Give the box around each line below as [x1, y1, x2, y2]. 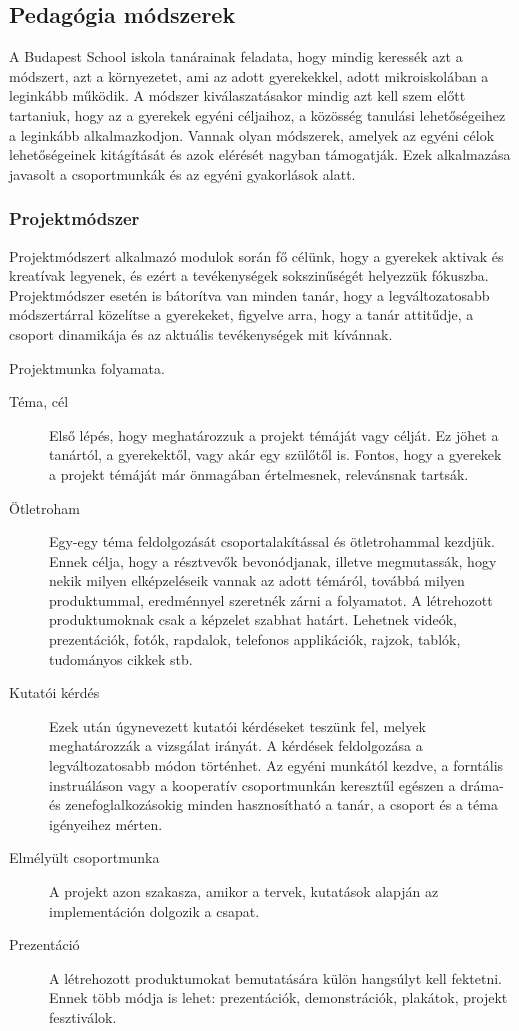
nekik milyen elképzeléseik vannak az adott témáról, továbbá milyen [49, 570, 465, 591]
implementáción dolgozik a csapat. [49, 900, 260, 921]
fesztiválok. [49, 1006, 117, 1027]
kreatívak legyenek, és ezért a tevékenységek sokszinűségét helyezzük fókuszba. [9, 265, 489, 286]
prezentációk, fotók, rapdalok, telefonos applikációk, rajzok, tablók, [49, 629, 461, 650]
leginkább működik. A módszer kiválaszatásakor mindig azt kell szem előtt [9, 85, 466, 106]
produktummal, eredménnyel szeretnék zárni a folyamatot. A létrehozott [49, 589, 493, 610]
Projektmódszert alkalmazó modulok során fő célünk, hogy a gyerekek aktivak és [9, 245, 504, 266]
